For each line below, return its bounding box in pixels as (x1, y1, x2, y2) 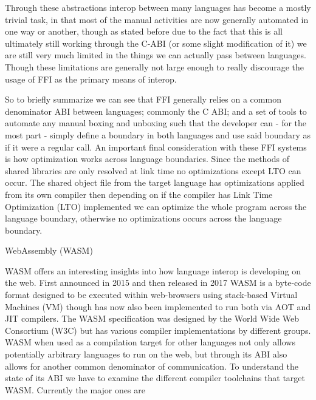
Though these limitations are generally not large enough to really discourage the (5, 60, 304, 73)
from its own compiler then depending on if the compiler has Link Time (5, 188, 273, 200)
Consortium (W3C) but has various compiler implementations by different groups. (5, 324, 311, 336)
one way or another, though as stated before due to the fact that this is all (5, 25, 283, 38)
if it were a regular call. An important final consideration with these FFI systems (5, 140, 307, 153)
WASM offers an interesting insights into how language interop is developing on (5, 264, 301, 277)
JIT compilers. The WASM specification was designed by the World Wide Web (5, 312, 299, 325)
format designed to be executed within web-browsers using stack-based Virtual (5, 288, 298, 301)
